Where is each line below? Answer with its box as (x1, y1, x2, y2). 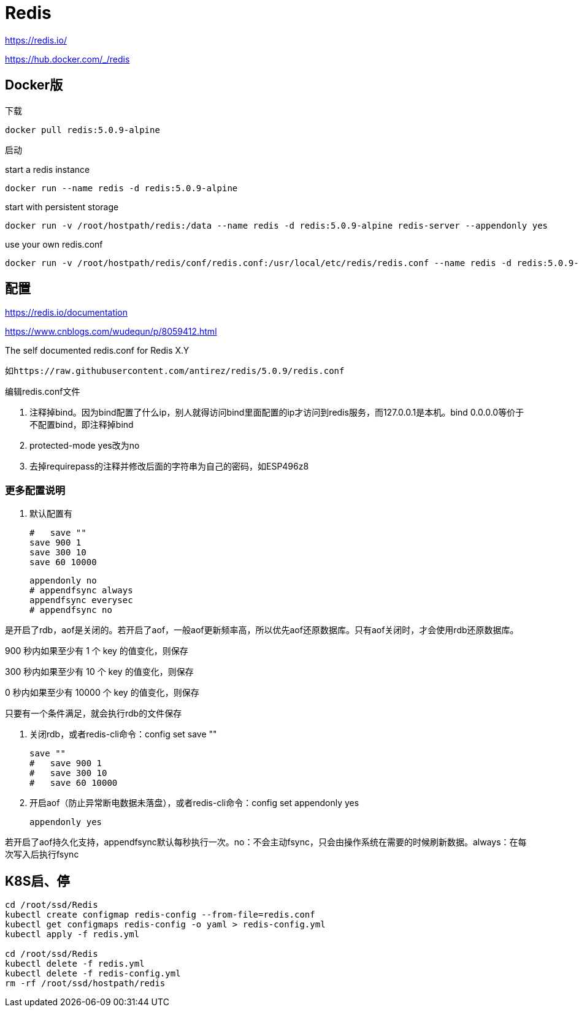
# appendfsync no (29, 605, 112, 615)
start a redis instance (5, 164, 90, 175)
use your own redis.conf (5, 238, 103, 249)
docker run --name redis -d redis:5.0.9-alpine (5, 183, 238, 193)
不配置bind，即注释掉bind (29, 419, 134, 430)
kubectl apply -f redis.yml (5, 929, 140, 940)
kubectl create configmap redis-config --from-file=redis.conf (5, 910, 315, 920)
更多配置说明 (5, 484, 66, 496)
